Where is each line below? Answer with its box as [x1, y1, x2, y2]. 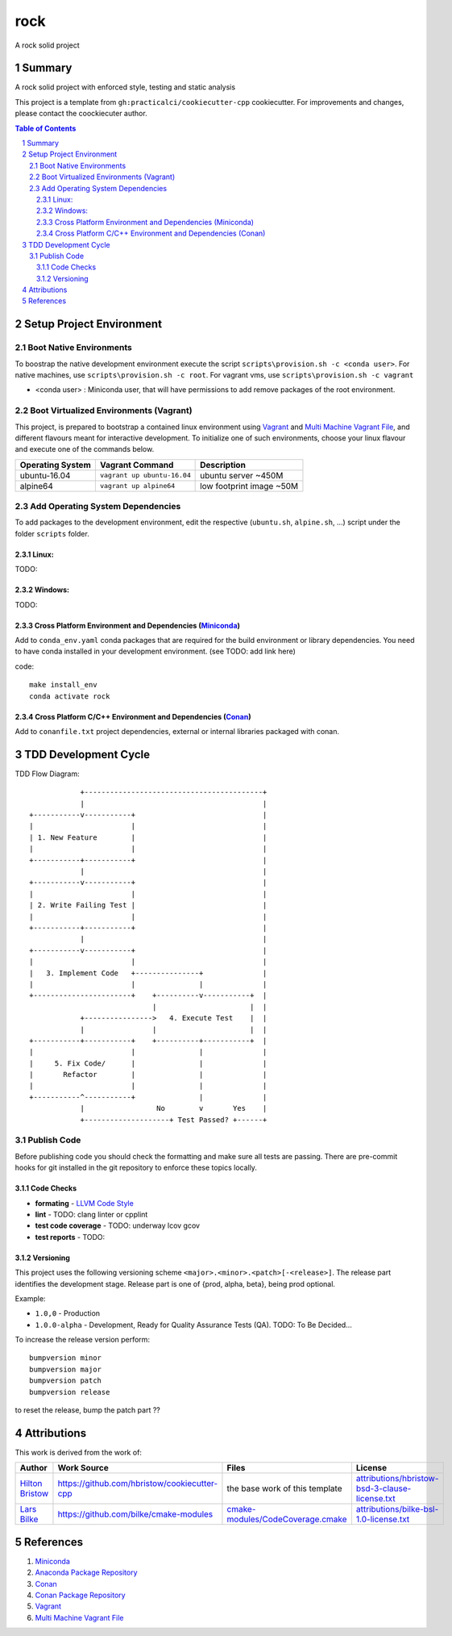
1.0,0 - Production [35, 1308, 101, 1318]
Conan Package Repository [35, 1590, 126, 1600]
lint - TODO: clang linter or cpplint [35, 1209, 148, 1219]
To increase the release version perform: [15, 1335, 151, 1345]
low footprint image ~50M [200, 480, 299, 491]
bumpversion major [29, 1364, 102, 1374]
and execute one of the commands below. [15, 444, 155, 454]
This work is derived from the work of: [15, 1447, 143, 1457]
